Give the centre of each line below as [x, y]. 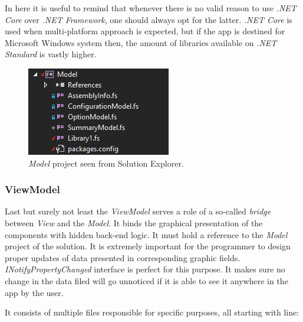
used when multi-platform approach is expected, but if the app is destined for [145, 31]
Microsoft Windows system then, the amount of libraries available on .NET [141, 42]
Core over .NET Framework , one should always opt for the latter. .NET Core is [149, 19]
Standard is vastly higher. [51, 54]
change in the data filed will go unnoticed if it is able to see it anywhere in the [146, 280]
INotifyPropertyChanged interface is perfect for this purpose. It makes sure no [145, 269]
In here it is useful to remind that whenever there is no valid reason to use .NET [151, 8]
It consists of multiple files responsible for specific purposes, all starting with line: [152, 312]
